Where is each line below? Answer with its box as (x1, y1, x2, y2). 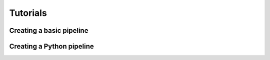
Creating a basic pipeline (9, 26, 88, 35)
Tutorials (9, 7, 47, 18)
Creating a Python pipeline (9, 42, 94, 51)
